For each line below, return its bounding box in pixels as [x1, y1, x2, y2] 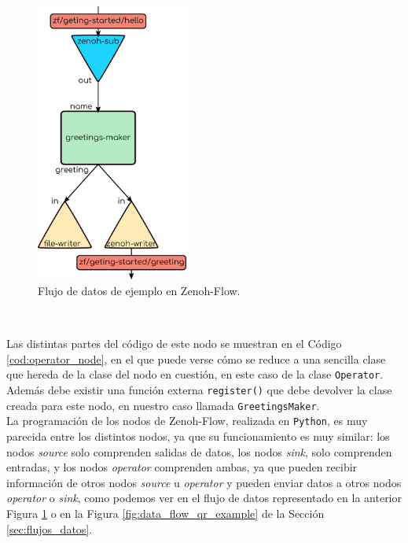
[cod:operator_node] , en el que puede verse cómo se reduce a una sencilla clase [6, 350, 386, 367]
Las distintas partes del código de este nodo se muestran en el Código [6, 335, 342, 352]
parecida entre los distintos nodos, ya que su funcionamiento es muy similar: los [6, 427, 390, 444]
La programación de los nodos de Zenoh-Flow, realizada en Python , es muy [6, 412, 368, 429]
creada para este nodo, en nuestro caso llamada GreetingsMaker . [6, 397, 320, 413]
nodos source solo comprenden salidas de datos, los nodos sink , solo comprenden [6, 443, 392, 460]
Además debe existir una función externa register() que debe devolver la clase [6, 382, 392, 398]
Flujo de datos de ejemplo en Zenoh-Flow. [38, 282, 241, 298]
